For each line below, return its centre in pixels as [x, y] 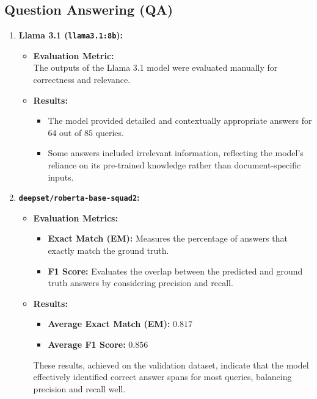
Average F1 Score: [87, 344]
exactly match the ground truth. [108, 250]
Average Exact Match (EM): [109, 324]
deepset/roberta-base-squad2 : [79, 197]
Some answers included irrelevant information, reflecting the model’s [176, 153]
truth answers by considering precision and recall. [140, 283]
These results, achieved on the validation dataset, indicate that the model [171, 365]
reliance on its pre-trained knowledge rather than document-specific [174, 165]
